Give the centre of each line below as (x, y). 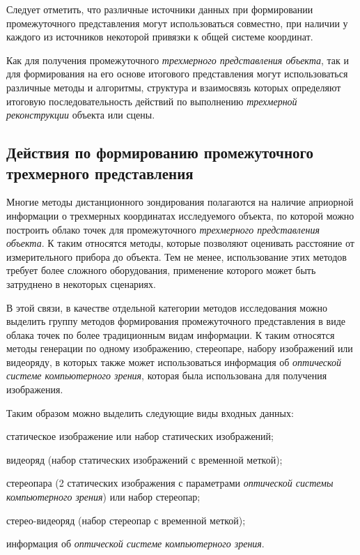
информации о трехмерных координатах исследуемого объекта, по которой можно (180, 215)
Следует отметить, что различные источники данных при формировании (160, 9)
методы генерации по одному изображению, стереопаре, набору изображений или (180, 348)
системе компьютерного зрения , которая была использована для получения (167, 375)
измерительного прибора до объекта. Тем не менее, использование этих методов (177, 256)
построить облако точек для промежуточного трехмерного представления (163, 229)
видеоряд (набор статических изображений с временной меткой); (144, 459)
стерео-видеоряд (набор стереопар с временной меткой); (126, 520)
